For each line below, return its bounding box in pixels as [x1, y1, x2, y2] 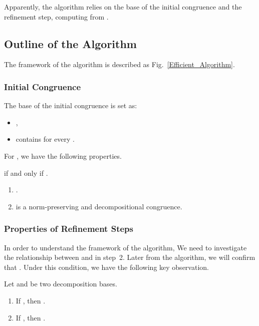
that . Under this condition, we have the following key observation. [4, 261, 209, 272]
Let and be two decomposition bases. [4, 278, 117, 289]
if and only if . [4, 167, 48, 178]
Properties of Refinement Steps [4, 222, 133, 235]
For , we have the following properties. [4, 150, 122, 161]
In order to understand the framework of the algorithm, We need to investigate [4, 242, 247, 252]
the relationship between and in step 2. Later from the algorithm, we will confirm [4, 252, 255, 262]
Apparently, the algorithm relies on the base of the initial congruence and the [4, 2, 242, 12]
